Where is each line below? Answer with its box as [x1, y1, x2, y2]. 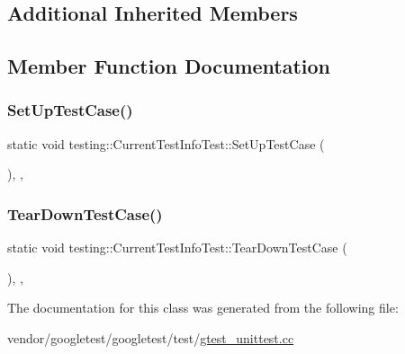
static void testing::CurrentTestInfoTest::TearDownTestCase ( [7, 238, 347, 257]
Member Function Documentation [7, 52, 331, 80]
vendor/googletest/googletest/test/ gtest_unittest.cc [7, 328, 294, 347]
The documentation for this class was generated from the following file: [7, 298, 399, 317]
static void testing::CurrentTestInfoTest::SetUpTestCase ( [7, 134, 325, 153]
